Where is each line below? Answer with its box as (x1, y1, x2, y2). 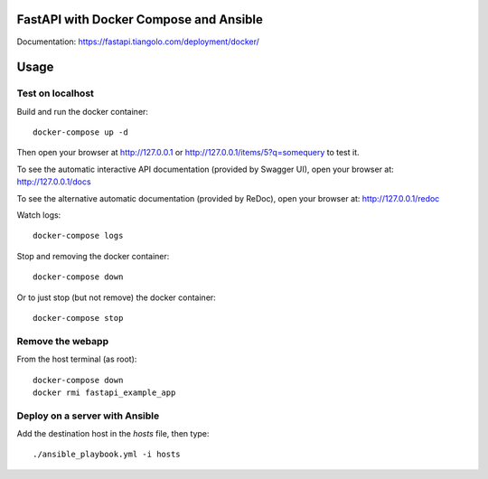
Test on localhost (16, 87, 95, 99)
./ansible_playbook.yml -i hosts (33, 449, 181, 460)
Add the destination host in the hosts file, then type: (16, 428, 210, 439)
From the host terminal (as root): (16, 353, 137, 365)
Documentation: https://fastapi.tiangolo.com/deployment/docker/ (16, 36, 259, 47)
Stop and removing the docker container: (16, 250, 170, 261)
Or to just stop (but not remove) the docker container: (16, 292, 216, 303)
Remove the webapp (16, 334, 108, 347)
